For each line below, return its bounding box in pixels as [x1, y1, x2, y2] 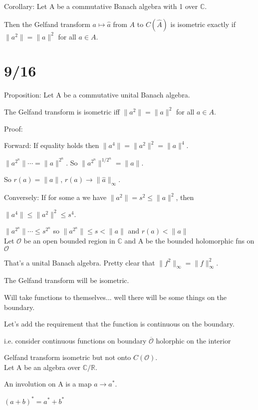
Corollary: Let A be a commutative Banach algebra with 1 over [4, 1, 198, 11]
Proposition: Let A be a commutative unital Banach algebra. [4, 89, 190, 100]
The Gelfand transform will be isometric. [4, 275, 129, 285]
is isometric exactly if [170, 18, 236, 29]
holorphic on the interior [156, 335, 231, 345]
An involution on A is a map [4, 378, 92, 389]
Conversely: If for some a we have [4, 192, 107, 202]
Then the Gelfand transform [4, 18, 90, 29]
